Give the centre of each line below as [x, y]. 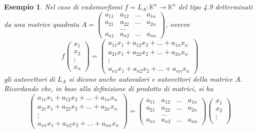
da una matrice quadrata [41, 24]
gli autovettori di [29, 78]
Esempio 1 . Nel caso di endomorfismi [63, 6]
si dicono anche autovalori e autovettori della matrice [151, 78]
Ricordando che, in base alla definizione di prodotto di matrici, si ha [109, 88]
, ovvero [177, 24]
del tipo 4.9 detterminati [215, 6]
